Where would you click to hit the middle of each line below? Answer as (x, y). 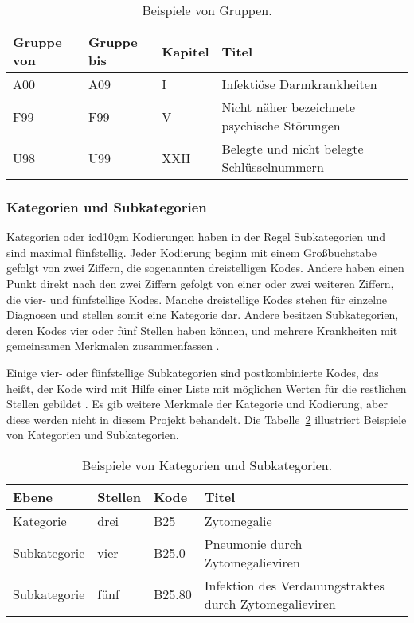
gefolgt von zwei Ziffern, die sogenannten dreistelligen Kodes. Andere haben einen (205, 268)
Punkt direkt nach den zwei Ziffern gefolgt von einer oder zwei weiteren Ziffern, (200, 283)
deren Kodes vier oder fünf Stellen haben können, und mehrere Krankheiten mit (202, 330)
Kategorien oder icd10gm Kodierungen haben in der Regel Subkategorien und (196, 237)
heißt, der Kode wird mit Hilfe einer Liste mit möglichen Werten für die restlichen (207, 388)
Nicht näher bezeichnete (289, 107)
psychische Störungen (281, 125)
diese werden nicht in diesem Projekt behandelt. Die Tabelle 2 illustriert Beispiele (207, 419)
